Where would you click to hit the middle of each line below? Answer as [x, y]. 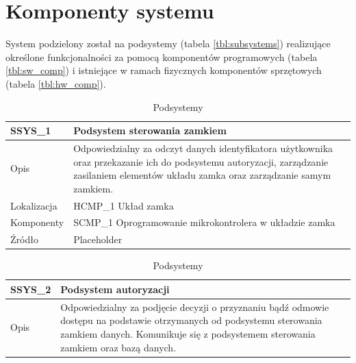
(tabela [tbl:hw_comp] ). [56, 83]
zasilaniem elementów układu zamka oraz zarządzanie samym [202, 175]
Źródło [24, 239]
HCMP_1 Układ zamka [124, 205]
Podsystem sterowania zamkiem [150, 130]
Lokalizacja [34, 205]
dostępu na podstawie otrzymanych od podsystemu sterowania [191, 320]
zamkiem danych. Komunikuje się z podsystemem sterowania [188, 333]
